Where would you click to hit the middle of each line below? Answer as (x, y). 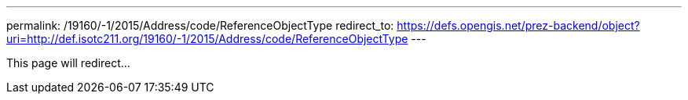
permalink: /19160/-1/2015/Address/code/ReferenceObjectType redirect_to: (200, 25)
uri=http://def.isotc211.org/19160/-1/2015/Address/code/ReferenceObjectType (207, 39)
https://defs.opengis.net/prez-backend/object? (518, 25)
